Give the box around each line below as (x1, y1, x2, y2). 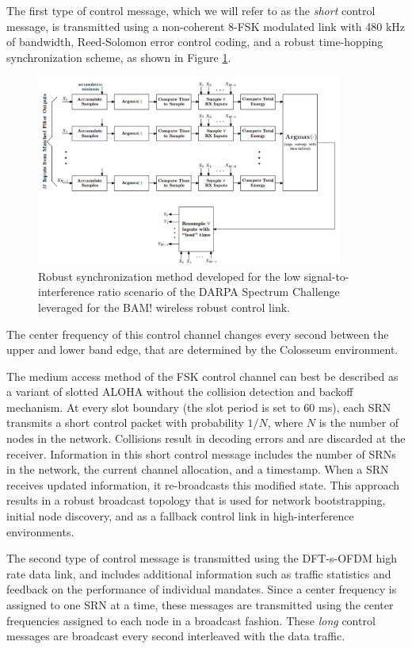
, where (267, 414, 303, 431)
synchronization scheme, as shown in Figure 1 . (6, 48, 231, 65)
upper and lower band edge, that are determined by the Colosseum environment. (6, 341, 399, 358)
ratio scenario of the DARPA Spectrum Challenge (97, 283, 340, 300)
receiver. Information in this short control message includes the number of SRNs (6, 445, 396, 462)
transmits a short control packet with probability (6, 414, 244, 431)
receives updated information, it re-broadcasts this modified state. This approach (6, 476, 400, 493)
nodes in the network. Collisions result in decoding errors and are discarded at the (6, 430, 406, 447)
